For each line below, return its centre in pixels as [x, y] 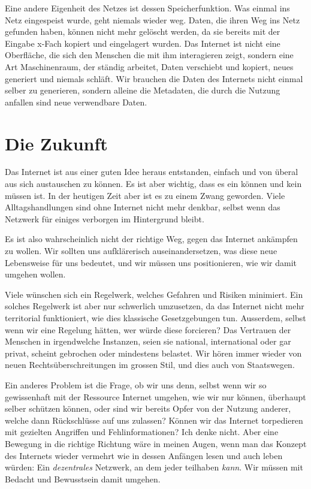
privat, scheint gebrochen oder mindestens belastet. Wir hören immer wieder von [153, 353]
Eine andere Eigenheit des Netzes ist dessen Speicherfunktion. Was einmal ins [147, 8]
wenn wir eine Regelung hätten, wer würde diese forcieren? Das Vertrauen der [148, 329]
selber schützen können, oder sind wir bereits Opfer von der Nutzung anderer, [148, 408]
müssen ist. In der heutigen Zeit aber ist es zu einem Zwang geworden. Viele [145, 195]
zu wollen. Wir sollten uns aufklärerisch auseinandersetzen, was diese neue [141, 251]
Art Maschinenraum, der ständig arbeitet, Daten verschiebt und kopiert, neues [149, 66]
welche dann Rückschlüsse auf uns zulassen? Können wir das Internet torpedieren [154, 420]
